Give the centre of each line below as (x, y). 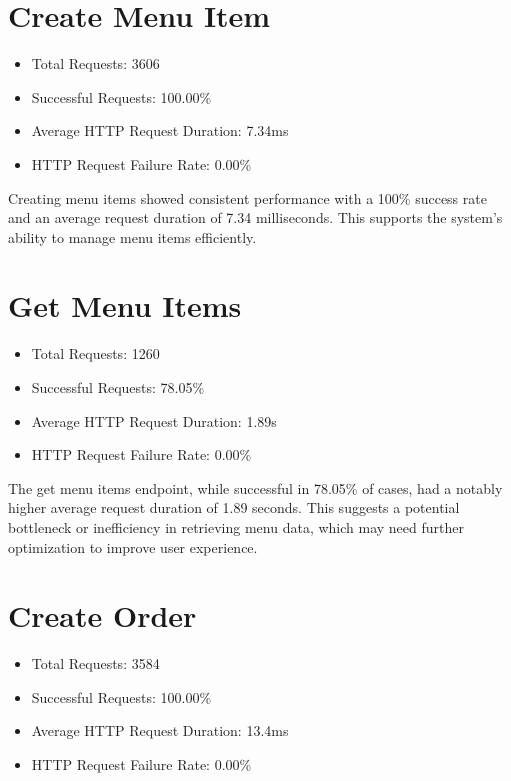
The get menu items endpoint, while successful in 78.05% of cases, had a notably (255, 487)
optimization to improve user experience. (133, 546)
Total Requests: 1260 (95, 353)
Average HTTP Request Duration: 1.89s (154, 420)
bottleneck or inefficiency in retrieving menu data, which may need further (236, 526)
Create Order (102, 615)
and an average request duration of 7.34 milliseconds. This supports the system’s (255, 217)
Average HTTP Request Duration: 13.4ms (160, 730)
